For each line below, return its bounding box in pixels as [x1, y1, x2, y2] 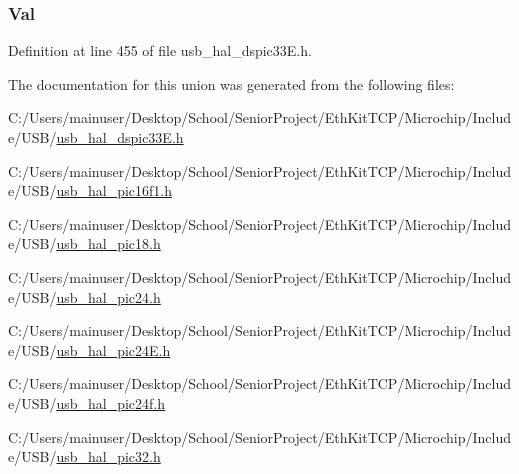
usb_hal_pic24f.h [56, 392, 166, 413]
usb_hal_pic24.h [56, 286, 161, 307]
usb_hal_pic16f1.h [56, 180, 173, 201]
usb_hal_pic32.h [56, 446, 161, 467]
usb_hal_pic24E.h [56, 339, 171, 360]
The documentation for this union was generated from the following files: [8, 73, 455, 94]
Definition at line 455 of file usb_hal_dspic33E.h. [8, 40, 312, 61]
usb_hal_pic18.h [56, 233, 161, 254]
